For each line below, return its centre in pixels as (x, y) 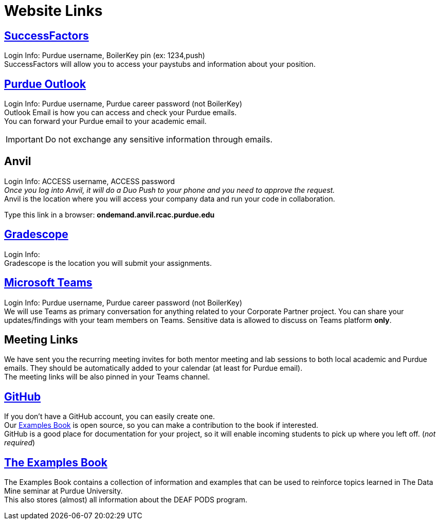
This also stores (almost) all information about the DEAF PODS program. (126, 500)
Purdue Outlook (45, 84)
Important (24, 140)
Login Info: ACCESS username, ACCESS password (89, 181)
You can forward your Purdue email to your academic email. (105, 121)
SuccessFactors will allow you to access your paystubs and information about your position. (160, 64)
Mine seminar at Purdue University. (63, 491)
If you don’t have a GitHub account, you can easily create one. (110, 417)
